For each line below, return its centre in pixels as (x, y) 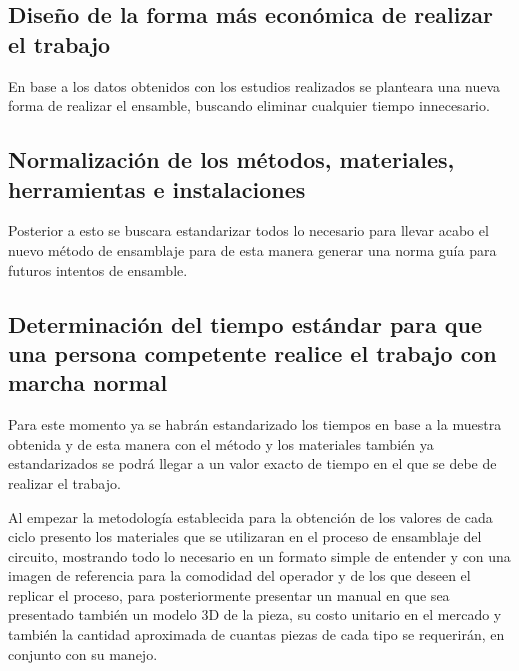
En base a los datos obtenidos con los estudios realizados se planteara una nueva (254, 85)
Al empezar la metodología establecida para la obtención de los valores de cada (250, 516)
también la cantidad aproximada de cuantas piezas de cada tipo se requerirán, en (256, 634)
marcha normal (88, 382)
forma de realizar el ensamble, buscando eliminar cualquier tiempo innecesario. (249, 105)
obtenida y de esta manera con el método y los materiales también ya (221, 443)
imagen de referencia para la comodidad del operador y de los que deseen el (239, 575)
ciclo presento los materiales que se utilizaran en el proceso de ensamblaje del (245, 536)
